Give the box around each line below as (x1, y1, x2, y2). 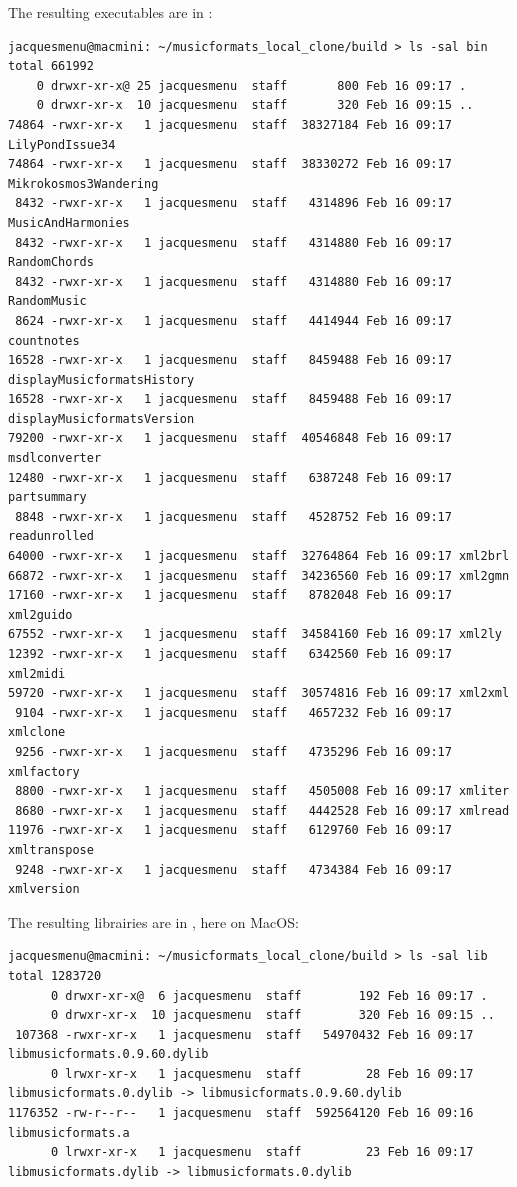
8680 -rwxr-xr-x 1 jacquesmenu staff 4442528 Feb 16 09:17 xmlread (15, 803, 510, 818)
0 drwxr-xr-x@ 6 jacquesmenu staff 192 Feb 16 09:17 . (50, 988, 488, 1003)
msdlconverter (8, 451, 102, 466)
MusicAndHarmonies (8, 215, 130, 230)
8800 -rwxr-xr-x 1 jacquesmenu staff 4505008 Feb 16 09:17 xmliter (15, 784, 510, 799)
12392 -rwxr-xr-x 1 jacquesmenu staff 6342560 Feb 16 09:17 (8, 647, 452, 661)
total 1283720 (8, 968, 102, 983)
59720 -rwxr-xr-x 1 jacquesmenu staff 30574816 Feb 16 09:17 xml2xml (8, 686, 510, 701)
